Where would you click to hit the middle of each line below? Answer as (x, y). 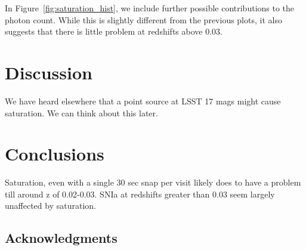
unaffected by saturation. (50, 206)
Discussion (49, 72)
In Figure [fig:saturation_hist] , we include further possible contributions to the (150, 8)
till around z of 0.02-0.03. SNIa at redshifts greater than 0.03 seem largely (140, 194)
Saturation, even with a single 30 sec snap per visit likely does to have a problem (153, 182)
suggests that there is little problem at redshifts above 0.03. (114, 31)
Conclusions (55, 154)
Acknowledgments (61, 238)
